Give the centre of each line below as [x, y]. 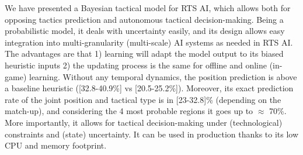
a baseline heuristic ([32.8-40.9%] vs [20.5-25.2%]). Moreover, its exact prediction [149, 88]
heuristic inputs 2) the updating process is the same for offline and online [136, 65]
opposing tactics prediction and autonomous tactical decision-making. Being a [144, 19]
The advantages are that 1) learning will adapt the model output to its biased [144, 54]
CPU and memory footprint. [56, 145]
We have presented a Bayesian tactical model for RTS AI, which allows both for [148, 8]
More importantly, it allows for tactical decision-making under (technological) [144, 122]
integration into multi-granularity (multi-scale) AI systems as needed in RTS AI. [149, 42]
